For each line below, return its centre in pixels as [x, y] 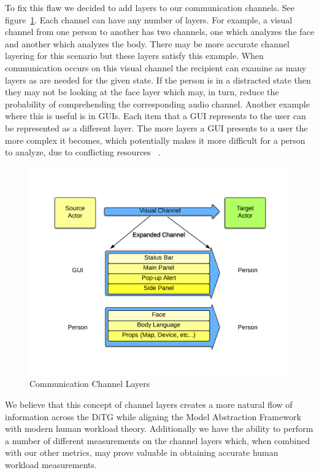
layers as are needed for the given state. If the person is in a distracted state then [158, 80]
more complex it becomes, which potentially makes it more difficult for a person [155, 140]
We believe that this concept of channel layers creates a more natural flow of [149, 405]
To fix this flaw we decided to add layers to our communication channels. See [150, 7]
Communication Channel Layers [90, 384]
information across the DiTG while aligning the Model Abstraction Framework [153, 416]
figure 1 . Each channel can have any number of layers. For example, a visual [149, 19]
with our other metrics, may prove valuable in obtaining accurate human [142, 452]
